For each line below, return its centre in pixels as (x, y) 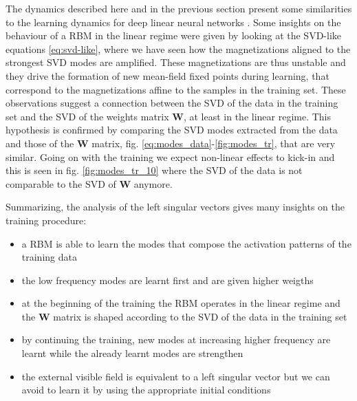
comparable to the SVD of (61, 183)
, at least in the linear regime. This (257, 116)
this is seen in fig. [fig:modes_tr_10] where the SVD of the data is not (154, 170)
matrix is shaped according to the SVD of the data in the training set (200, 316)
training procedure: (46, 220)
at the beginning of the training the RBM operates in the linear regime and (181, 303)
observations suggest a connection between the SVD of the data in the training (172, 103)
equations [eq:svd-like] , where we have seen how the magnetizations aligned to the (178, 48)
